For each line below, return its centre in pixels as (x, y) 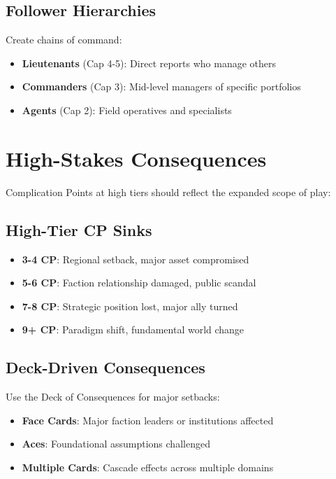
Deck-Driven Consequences (105, 367)
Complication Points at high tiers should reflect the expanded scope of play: (168, 192)
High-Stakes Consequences (136, 158)
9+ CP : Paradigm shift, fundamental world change (133, 329)
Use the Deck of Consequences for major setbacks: (113, 397)
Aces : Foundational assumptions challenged (116, 444)
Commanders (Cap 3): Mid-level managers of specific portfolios (161, 86)
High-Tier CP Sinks (79, 229)
